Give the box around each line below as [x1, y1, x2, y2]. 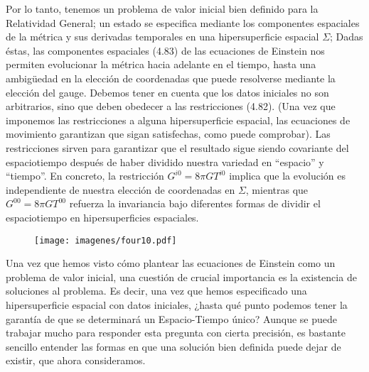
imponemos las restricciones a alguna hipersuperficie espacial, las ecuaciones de [6, 112, 351, 127]
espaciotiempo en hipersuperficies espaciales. [6, 209, 199, 224]
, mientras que [245, 182, 309, 197]
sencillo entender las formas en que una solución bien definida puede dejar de [6, 339, 341, 354]
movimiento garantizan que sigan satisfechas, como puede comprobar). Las [6, 126, 331, 141]
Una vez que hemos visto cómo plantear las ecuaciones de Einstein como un [6, 256, 336, 270]
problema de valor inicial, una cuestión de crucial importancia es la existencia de [6, 269, 357, 284]
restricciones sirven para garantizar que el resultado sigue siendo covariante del [6, 140, 349, 155]
